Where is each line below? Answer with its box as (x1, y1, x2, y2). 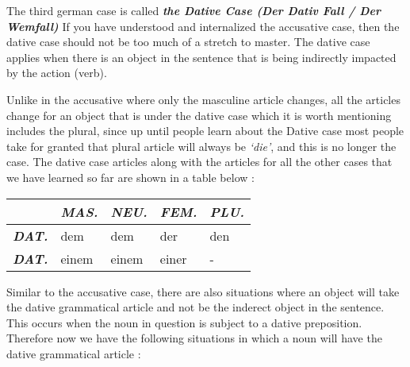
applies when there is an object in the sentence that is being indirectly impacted (6, 48, 397, 65)
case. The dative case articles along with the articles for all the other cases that (6, 153, 393, 170)
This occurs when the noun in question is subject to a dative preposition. (6, 314, 362, 330)
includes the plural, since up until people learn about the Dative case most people (6, 122, 404, 139)
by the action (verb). (6, 64, 107, 81)
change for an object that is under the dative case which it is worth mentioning (6, 106, 392, 123)
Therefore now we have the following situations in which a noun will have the (6, 330, 382, 346)
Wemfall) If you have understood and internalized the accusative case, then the (6, 17, 400, 34)
